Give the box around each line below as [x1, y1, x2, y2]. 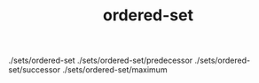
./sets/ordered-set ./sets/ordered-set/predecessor [8, 55, 193, 66]
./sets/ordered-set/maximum [62, 64, 168, 75]
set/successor [8, 64, 61, 75]
